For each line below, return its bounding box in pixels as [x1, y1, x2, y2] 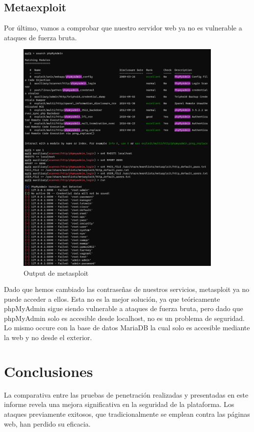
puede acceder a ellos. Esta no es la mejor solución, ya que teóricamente [4, 293, 220, 304]
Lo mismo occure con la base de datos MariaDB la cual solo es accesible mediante [4, 322, 250, 333]
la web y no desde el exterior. [4, 332, 92, 343]
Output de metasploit [24, 267, 89, 278]
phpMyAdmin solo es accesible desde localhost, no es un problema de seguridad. [4, 313, 245, 323]
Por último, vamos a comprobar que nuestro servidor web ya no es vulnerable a [4, 23, 242, 33]
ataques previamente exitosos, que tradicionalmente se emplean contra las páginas [4, 408, 250, 419]
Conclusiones [4, 361, 93, 381]
